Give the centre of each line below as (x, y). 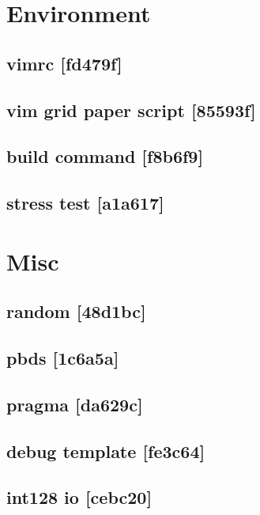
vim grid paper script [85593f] (131, 110)
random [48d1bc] (76, 311)
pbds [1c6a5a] (63, 358)
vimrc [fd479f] (64, 63)
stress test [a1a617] (85, 203)
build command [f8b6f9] (105, 156)
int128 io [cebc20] (79, 497)
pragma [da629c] (75, 404)
